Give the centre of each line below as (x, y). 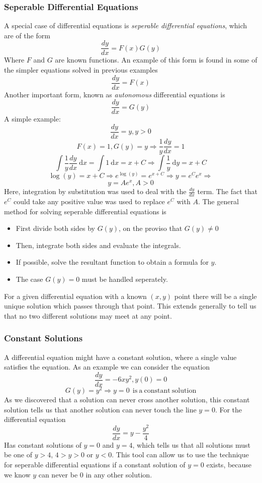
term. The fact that (227, 191)
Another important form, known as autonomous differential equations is (115, 94)
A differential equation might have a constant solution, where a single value (120, 357)
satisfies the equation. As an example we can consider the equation (107, 367)
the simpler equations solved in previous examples (81, 70)
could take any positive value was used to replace (89, 201)
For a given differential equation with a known (75, 296)
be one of (18, 455)
